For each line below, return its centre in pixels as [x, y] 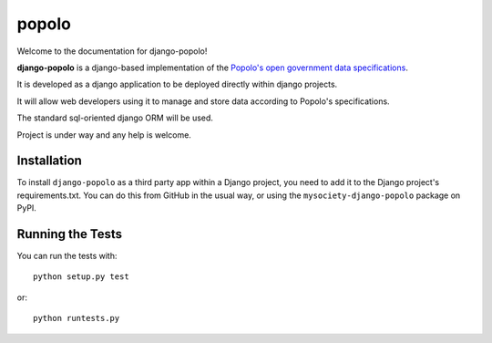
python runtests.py [77, 318]
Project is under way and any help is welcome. [104, 135]
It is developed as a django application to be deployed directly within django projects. [177, 84]
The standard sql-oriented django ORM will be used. [115, 118]
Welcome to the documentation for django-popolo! [112, 51]
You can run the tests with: [67, 256]
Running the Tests [70, 234]
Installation [49, 161]
